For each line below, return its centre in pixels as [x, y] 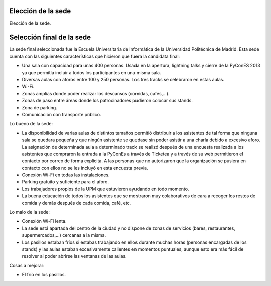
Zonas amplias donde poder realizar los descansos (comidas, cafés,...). [96, 93]
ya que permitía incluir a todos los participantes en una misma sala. [91, 72]
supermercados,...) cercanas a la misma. [64, 235]
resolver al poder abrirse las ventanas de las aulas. [75, 256]
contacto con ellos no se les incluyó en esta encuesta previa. [85, 168]
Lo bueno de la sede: [31, 124]
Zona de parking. [39, 107]
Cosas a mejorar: [27, 265]
